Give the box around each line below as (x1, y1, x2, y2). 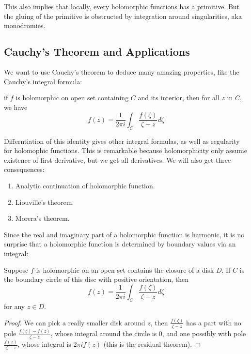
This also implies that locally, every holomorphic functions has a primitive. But (4, 1, 240, 11)
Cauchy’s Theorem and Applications (4, 44, 190, 59)
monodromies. (4, 20, 46, 31)
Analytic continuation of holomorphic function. (15, 181, 155, 190)
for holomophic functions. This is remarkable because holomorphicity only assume (4, 145, 247, 155)
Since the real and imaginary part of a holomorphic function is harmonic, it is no (4, 229, 245, 239)
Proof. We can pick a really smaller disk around (4, 317, 145, 327)
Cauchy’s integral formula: (4, 76, 82, 86)
